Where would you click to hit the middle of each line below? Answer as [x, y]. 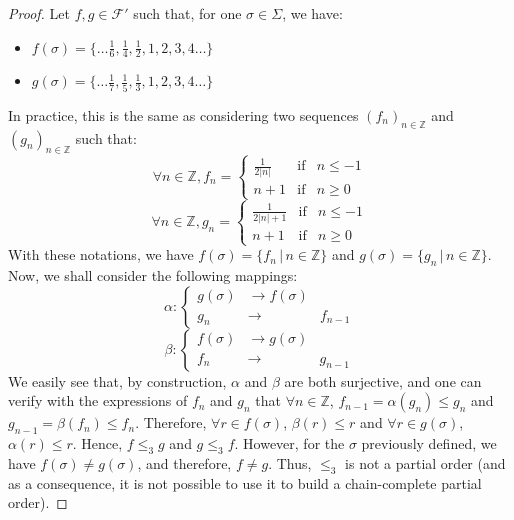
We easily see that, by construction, [117, 380]
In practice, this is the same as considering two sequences [183, 114]
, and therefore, [184, 462]
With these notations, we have [101, 254]
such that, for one [187, 13]
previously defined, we [429, 442]
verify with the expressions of [98, 400]
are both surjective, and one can [383, 380]
